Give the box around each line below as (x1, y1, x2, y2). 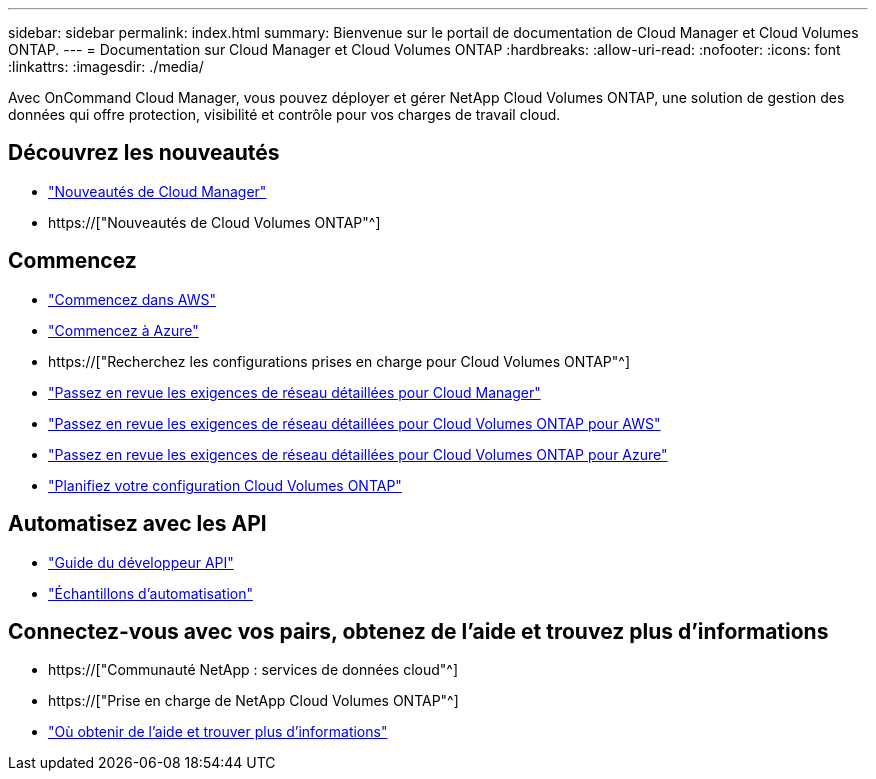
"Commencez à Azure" (48, 321, 199, 339)
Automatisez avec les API (8, 511, 267, 537)
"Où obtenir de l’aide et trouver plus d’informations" (48, 723, 388, 741)
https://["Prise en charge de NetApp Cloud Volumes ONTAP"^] (48, 692, 459, 710)
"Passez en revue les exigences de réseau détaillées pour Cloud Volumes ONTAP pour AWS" (48, 414, 661, 432)
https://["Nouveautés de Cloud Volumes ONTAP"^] (48, 213, 381, 231)
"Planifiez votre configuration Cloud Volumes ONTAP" (48, 476, 402, 494)
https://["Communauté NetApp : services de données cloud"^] (48, 661, 459, 679)
